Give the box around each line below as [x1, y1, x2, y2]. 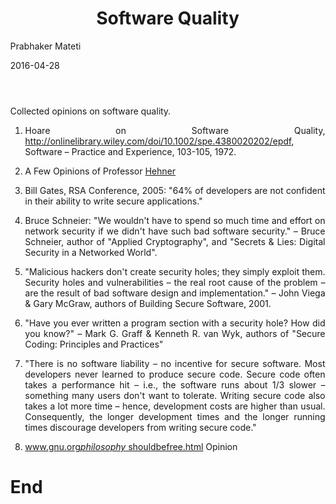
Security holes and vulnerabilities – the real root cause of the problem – [24, 276, 326, 288]
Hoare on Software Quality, [24, 124, 326, 136]
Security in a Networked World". [24, 246, 158, 258]
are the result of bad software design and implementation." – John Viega [24, 287, 326, 299]
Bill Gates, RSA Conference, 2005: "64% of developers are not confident [24, 184, 326, 196]
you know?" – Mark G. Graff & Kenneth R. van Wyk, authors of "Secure [24, 327, 326, 339]
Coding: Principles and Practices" [24, 338, 164, 350]
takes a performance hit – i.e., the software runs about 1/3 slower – [24, 378, 326, 391]
